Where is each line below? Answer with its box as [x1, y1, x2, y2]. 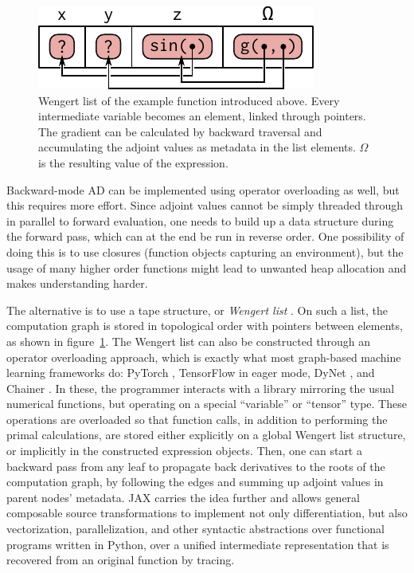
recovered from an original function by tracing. [6, 551, 235, 568]
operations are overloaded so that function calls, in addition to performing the [6, 410, 388, 427]
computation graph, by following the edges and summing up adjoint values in [6, 473, 384, 490]
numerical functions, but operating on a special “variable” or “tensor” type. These [6, 395, 407, 412]
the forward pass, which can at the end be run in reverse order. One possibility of [6, 228, 404, 245]
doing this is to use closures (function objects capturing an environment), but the [6, 243, 404, 260]
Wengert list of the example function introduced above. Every [38, 92, 340, 108]
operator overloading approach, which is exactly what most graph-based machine [6, 348, 401, 365]
